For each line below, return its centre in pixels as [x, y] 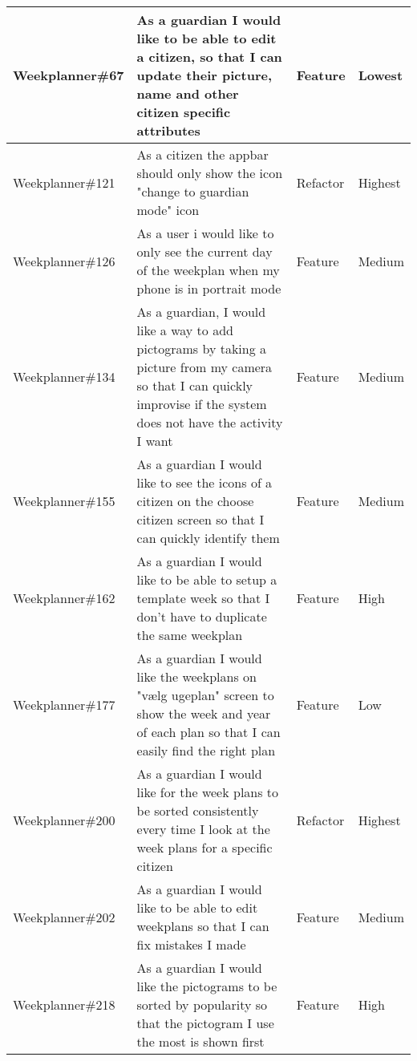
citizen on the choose [195, 501]
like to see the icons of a [204, 482]
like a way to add [185, 330]
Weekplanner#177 [64, 704]
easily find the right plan [206, 750]
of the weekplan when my [208, 270]
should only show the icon [210, 173]
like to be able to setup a [207, 579]
